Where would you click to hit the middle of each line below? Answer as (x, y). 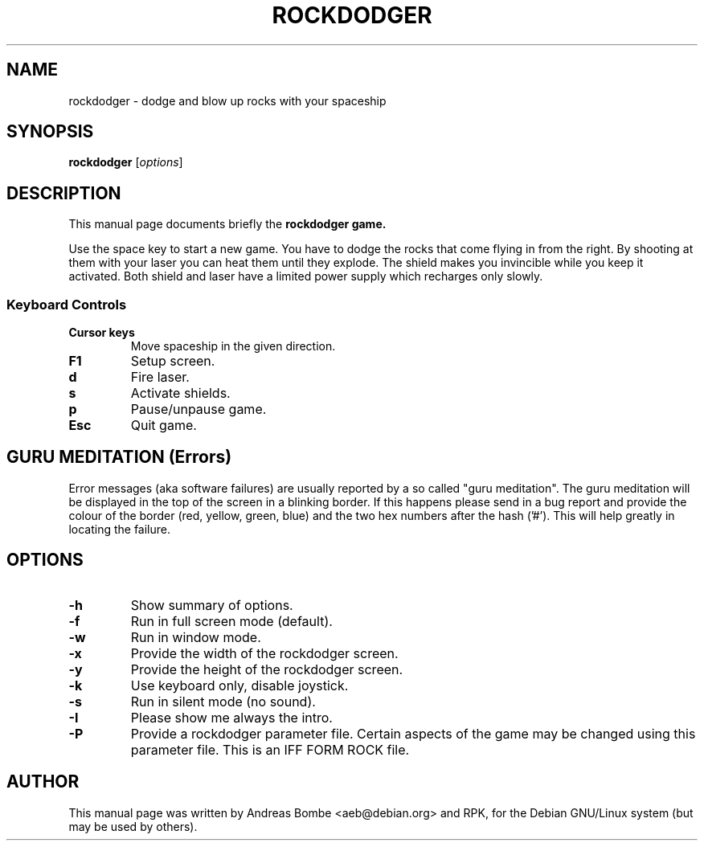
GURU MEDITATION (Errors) (119, 457)
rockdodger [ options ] (126, 162)
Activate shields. (180, 393)
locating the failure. (120, 529)
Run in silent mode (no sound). (223, 701)
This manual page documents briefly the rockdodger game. (227, 224)
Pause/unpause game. (199, 409)
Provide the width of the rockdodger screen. (264, 653)
